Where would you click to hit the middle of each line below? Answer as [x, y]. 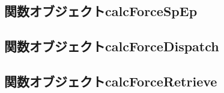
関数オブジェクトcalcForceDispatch [112, 46]
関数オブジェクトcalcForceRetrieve [111, 81]
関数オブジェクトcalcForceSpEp [101, 11]
